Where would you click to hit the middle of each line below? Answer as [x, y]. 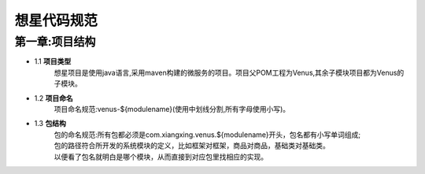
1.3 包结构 [50, 124]
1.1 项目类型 [53, 61]
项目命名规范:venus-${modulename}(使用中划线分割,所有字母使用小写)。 [172, 109]
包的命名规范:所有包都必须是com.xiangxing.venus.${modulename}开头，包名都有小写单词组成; [207, 135]
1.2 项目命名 [54, 98]
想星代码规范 [56, 20]
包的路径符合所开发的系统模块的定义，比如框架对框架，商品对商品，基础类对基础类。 [192, 146]
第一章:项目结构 [55, 42]
